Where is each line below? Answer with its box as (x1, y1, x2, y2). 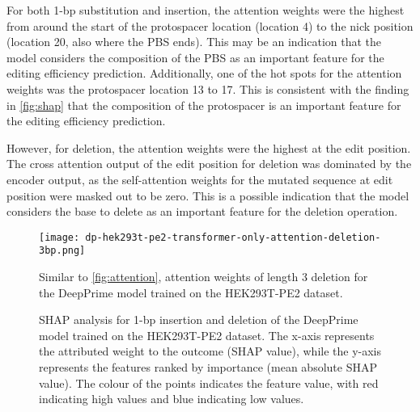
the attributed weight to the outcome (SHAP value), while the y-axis (39, 343, 382, 359)
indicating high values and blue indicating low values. (39, 390, 304, 407)
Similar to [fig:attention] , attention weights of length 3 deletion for (39, 268, 368, 285)
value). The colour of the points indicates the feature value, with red (39, 374, 379, 391)
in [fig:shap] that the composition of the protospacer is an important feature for (6, 96, 401, 113)
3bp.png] (39, 245, 86, 257)
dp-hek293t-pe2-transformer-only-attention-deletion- (85, 231, 381, 243)
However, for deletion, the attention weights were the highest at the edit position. (6, 139, 411, 156)
